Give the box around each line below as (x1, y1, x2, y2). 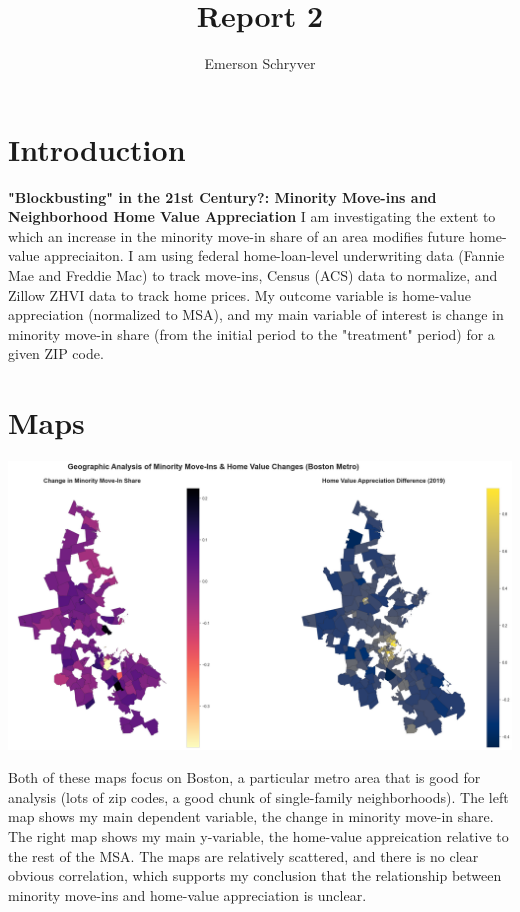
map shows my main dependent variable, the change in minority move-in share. (8, 806, 494, 827)
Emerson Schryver (204, 53, 316, 74)
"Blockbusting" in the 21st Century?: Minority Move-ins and (8, 186, 437, 207)
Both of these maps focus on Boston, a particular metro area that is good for (8, 767, 481, 788)
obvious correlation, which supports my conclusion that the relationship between (8, 865, 502, 886)
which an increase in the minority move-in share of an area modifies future (8, 225, 465, 246)
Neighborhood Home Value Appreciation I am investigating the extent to (8, 206, 496, 227)
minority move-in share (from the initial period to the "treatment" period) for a (8, 323, 495, 344)
